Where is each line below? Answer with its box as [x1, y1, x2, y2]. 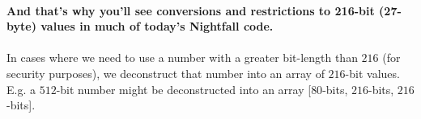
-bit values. [345, 64, 400, 81]
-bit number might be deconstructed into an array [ [56, 80, 312, 97]
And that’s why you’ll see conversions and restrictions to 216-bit [6, 2, 375, 18]
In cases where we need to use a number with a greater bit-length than [6, 49, 358, 66]
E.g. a [6, 80, 36, 97]
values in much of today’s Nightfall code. [40, 18, 274, 35]
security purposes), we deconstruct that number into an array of [6, 64, 325, 81]
